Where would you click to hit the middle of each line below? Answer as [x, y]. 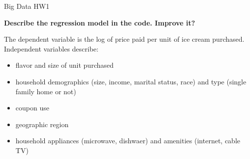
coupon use [32, 108]
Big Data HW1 [27, 6]
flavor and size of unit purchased [64, 65]
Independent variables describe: [51, 48]
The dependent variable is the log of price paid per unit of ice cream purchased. [124, 39]
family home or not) [46, 91]
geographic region [42, 124]
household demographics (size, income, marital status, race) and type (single [131, 81]
